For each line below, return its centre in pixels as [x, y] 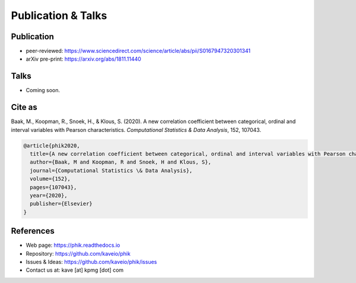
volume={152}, [50, 179]
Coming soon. [43, 90]
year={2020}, [49, 195]
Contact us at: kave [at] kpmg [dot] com [75, 270]
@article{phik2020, [52, 145]
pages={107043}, [53, 187]
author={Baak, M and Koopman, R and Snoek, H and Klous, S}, [121, 162]
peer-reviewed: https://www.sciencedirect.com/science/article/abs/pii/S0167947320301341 [138, 51]
